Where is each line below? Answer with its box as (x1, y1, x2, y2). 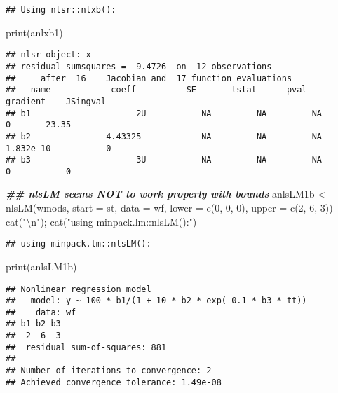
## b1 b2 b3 (6, 319, 61, 329)
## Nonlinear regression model (6, 284, 151, 294)
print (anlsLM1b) (6, 258, 77, 273)
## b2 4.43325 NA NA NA (6, 131, 323, 142)
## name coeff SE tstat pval (6, 85, 307, 95)
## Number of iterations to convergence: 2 (6, 366, 212, 376)
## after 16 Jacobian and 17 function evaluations (6, 73, 292, 83)
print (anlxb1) (6, 25, 63, 39)
